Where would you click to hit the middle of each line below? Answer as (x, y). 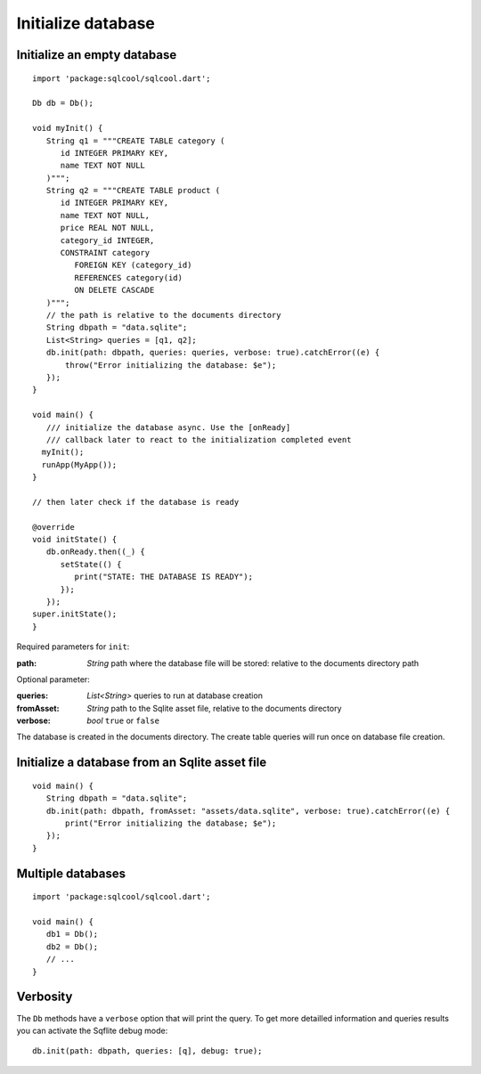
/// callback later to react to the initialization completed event (199, 439)
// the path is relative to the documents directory (163, 315)
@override (53, 527)
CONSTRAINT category (105, 253)
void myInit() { (68, 128)
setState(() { (91, 564)
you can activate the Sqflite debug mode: (92, 1030)
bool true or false (123, 720)
